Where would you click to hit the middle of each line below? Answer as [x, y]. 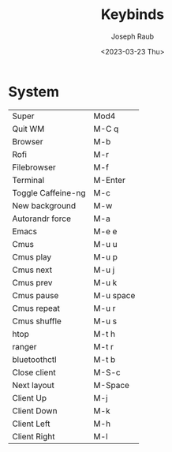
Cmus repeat [36, 308]
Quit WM [28, 129]
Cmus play [32, 256]
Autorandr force [42, 219]
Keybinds [133, 15]
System [34, 92]
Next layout [34, 385]
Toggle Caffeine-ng [49, 192]
